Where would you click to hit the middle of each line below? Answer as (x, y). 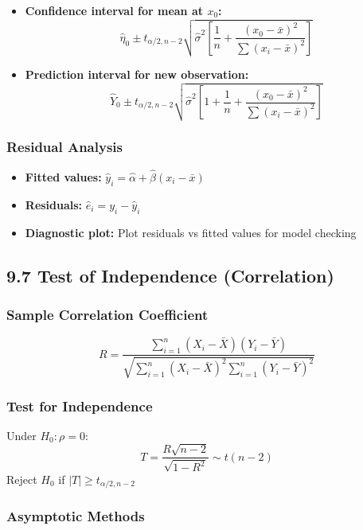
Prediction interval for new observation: (137, 74)
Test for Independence (80, 405)
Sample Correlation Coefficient (107, 314)
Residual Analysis (64, 147)
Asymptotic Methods (76, 516)
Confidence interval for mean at (114, 10)
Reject (22, 479)
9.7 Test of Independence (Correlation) (170, 275)
